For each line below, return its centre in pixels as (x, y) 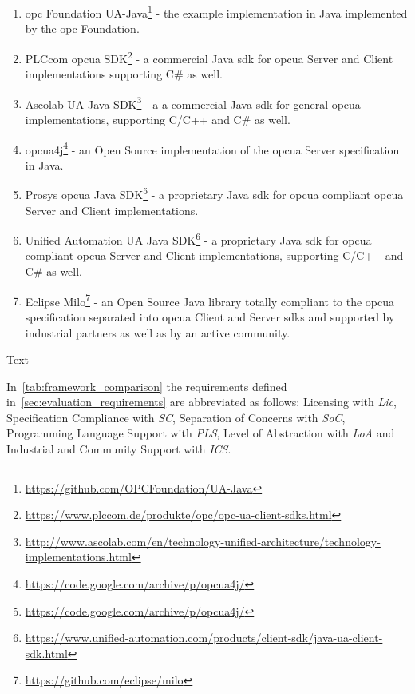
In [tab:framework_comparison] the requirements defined (147, 386)
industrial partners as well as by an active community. (158, 332)
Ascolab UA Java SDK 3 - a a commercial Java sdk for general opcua (193, 102)
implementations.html (78, 557)
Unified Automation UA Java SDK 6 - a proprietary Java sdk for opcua (198, 239)
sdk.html (46, 653)
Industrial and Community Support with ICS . (119, 449)
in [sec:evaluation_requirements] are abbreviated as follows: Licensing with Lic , (202, 402)
